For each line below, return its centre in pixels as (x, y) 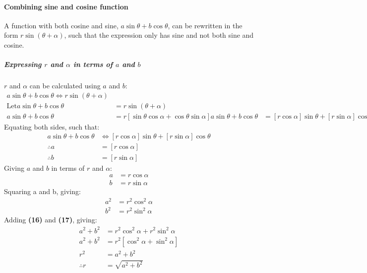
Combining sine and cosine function (66, 6)
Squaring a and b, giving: (42, 191)
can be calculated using (65, 86)
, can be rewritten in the (205, 25)
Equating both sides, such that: (52, 126)
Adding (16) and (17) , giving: (51, 220)
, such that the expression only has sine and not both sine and (159, 35)
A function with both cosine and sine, (61, 25)
